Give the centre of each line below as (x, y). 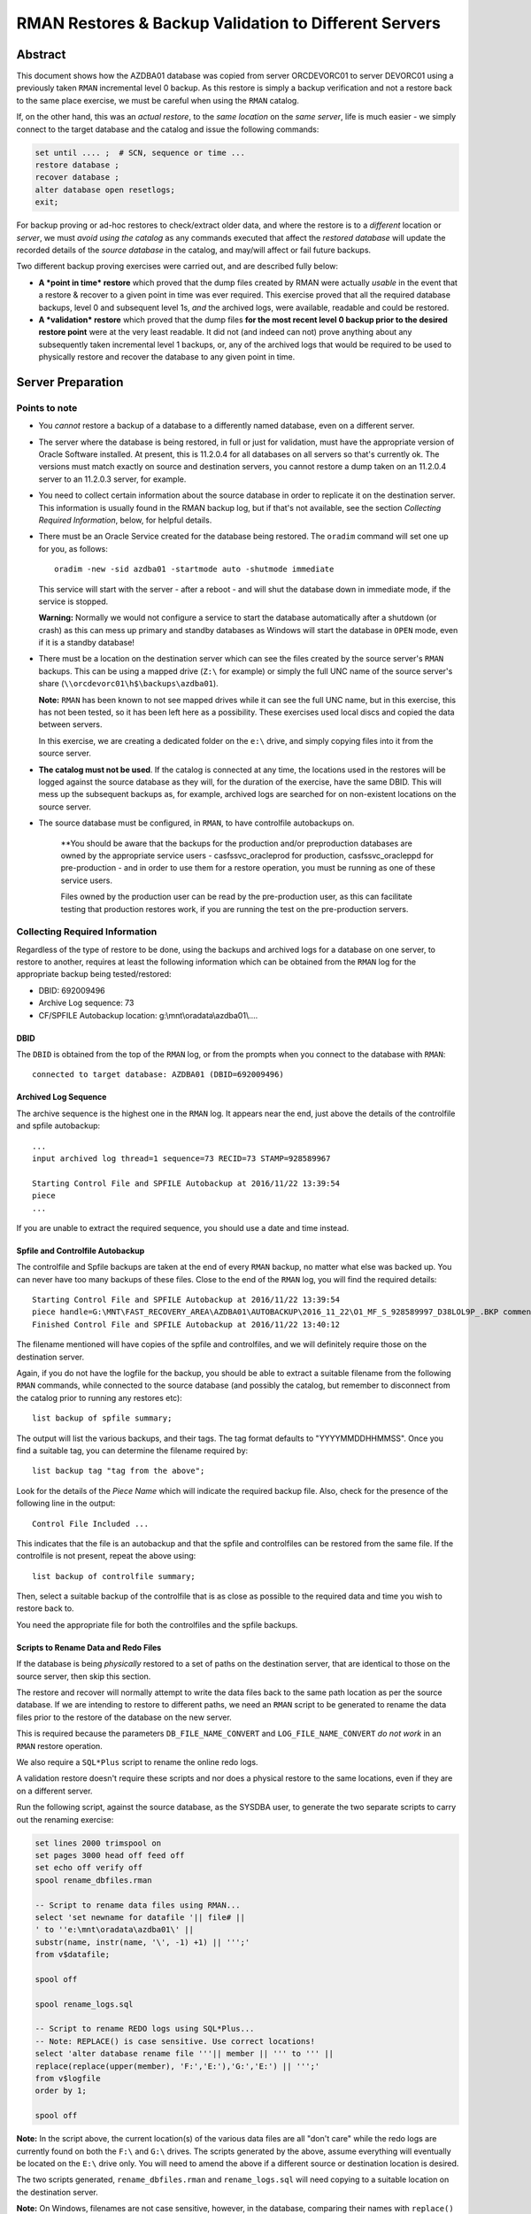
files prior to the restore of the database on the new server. (124, 1717)
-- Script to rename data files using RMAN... (138, 1905)
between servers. (70, 724)
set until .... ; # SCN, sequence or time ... (140, 152)
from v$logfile (68, 2078)
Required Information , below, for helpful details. (125, 520)
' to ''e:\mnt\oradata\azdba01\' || (115, 1930)
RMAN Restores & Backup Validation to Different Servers (229, 23)
